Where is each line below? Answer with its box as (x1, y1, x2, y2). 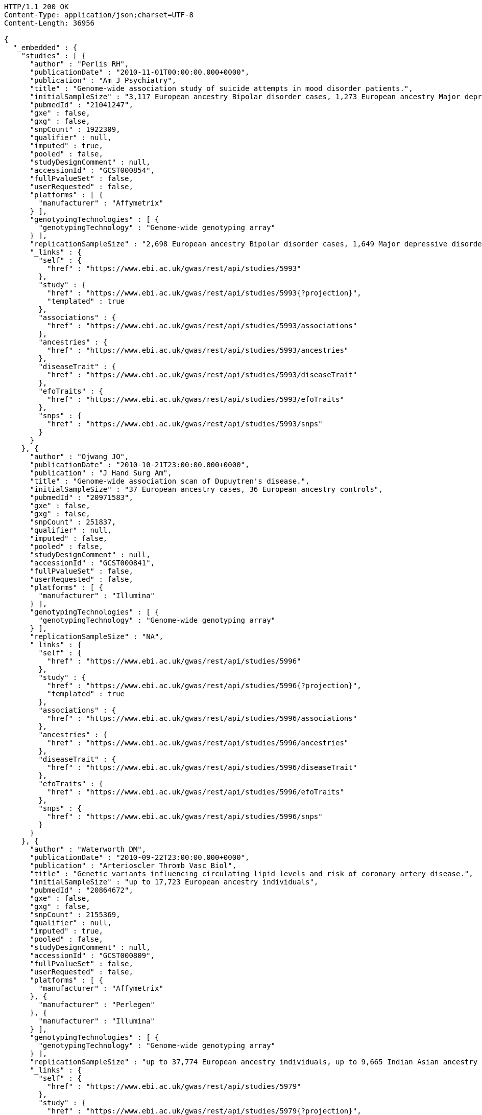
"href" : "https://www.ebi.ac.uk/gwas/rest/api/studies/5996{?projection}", (47, 681, 361, 690)
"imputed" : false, (30, 534, 108, 542)
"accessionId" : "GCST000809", (30, 951, 155, 960)
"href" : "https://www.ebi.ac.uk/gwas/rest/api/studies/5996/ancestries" (47, 739, 349, 747)
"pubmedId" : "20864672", (30, 886, 133, 894)
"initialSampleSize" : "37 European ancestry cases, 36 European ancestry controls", (30, 485, 383, 493)
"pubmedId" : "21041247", (30, 101, 133, 109)
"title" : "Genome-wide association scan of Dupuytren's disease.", (30, 477, 310, 485)
